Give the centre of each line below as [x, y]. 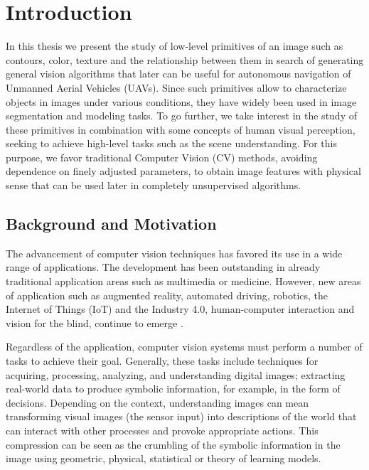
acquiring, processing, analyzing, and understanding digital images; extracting [176, 374]
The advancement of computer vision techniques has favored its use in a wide [174, 253]
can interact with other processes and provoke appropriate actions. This [162, 430]
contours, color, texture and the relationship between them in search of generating [185, 59]
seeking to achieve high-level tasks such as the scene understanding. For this [171, 143]
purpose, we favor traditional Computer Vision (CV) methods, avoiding [162, 157]
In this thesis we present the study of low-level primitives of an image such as [175, 46]
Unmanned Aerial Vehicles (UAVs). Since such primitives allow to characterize [176, 87]
